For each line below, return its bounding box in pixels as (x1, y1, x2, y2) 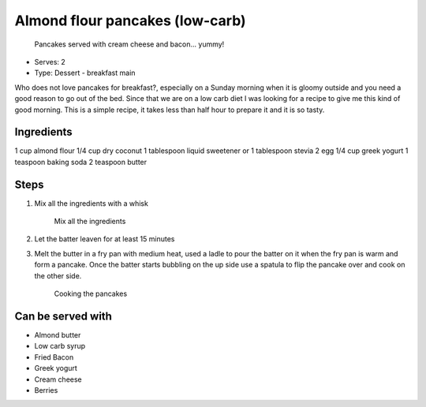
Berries (34, 385, 58, 394)
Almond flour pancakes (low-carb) (14, 12, 246, 29)
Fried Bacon (34, 352, 74, 362)
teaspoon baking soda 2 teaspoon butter (14, 157, 148, 166)
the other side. (34, 271, 82, 280)
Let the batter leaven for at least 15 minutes (34, 234, 175, 244)
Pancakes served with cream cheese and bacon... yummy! (34, 39, 225, 49)
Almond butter (34, 330, 81, 339)
